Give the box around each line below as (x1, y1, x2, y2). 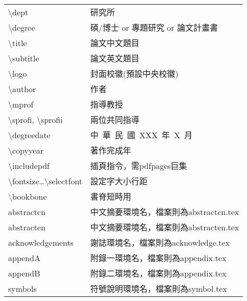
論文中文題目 (90, 37, 140, 49)
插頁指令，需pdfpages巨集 (90, 160, 187, 171)
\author (8, 82, 36, 95)
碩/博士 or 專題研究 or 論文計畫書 (90, 21, 218, 33)
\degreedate (8, 128, 51, 141)
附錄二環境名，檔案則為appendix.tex (90, 267, 227, 279)
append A (8, 251, 41, 264)
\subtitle (8, 52, 39, 64)
